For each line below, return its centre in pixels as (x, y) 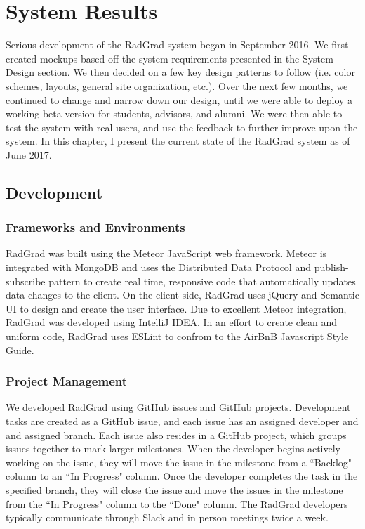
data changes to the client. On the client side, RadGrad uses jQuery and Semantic (182, 295)
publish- (331, 267)
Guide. (20, 350)
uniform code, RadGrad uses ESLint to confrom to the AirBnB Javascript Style (177, 336)
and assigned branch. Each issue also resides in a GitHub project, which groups (176, 435)
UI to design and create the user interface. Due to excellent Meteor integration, (176, 308)
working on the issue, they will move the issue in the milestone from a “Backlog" (179, 462)
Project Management (67, 381)
